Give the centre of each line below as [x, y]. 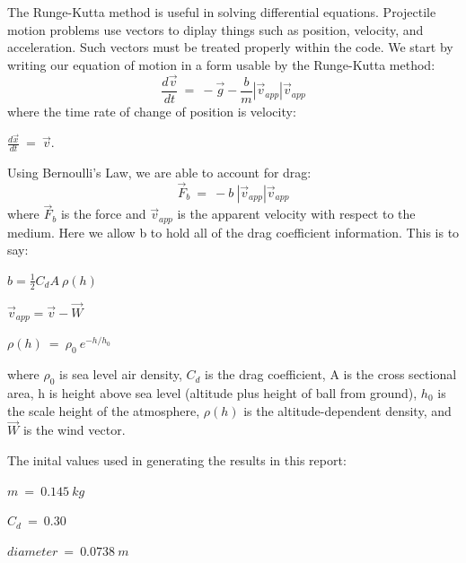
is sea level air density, [121, 374]
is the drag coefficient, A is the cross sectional [331, 374]
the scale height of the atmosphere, [104, 410]
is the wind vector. [74, 430]
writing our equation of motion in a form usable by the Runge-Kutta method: [221, 64]
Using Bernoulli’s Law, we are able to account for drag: [159, 173]
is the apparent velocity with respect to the [296, 214]
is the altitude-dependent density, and [347, 410]
